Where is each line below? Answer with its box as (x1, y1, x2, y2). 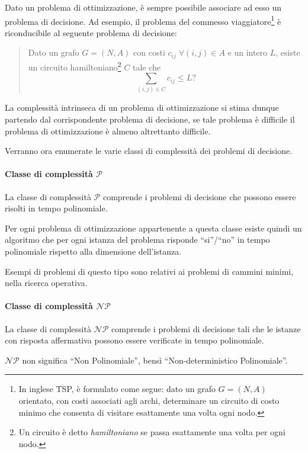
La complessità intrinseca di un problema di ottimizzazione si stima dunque (5, 101, 279, 114)
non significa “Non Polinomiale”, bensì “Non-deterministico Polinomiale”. (22, 354, 288, 366)
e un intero (227, 46, 268, 59)
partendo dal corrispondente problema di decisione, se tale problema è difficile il (5, 113, 295, 126)
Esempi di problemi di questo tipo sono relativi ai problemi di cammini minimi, (5, 265, 294, 277)
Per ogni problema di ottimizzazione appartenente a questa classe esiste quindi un (5, 221, 302, 234)
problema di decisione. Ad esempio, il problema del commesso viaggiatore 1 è (5, 13, 281, 27)
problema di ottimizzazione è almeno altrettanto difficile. (5, 124, 211, 137)
